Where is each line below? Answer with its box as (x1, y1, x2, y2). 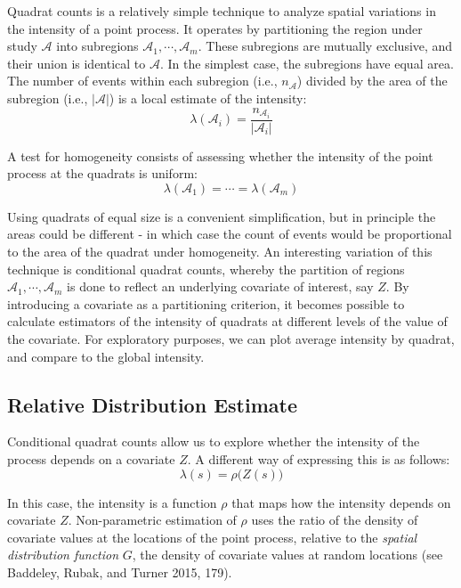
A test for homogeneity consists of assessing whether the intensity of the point (7, 146, 433, 165)
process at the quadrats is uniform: (7, 164, 198, 183)
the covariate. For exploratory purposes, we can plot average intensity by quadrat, (7, 330, 455, 348)
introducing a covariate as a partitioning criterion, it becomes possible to (7, 294, 405, 313)
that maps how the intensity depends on (231, 493, 451, 511)
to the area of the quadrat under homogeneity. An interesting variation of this (7, 242, 433, 261)
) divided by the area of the (296, 71, 448, 90)
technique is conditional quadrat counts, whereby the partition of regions (7, 259, 405, 278)
